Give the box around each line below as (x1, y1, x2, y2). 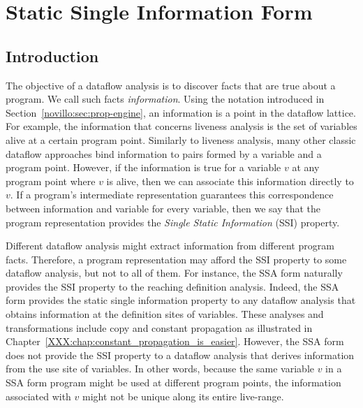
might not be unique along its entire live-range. (82, 388, 284, 403)
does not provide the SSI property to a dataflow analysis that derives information (6, 347, 355, 362)
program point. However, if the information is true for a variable (6, 160, 281, 175)
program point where (6, 173, 96, 188)
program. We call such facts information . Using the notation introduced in (6, 92, 325, 106)
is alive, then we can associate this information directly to (106, 173, 354, 188)
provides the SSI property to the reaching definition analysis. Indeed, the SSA (6, 279, 339, 293)
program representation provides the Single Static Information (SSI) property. (6, 214, 340, 229)
